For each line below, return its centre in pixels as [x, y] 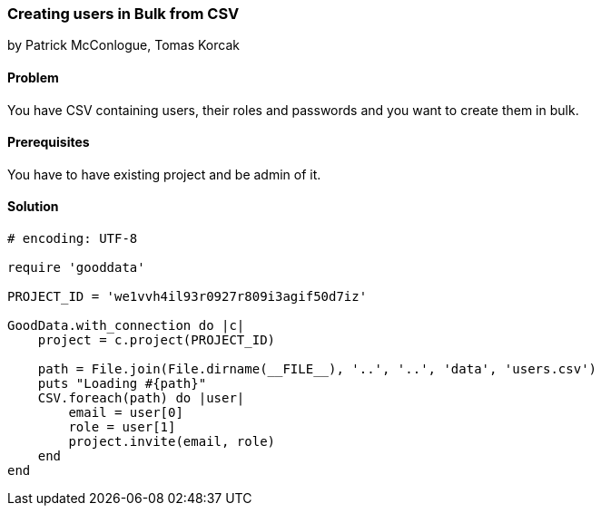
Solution [33, 207]
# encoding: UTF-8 [73, 239]
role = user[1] [122, 427]
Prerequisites [49, 142]
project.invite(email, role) [172, 442]
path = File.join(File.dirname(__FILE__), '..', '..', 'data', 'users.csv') [317, 369]
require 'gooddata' [76, 268]
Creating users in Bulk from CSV [123, 14]
